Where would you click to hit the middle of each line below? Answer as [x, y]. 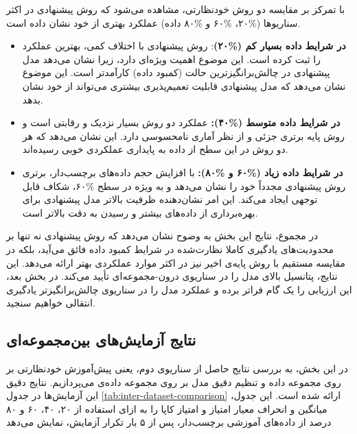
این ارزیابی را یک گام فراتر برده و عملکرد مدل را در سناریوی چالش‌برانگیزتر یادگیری [179, 289]
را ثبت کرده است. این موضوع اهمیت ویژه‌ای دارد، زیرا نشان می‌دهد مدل [172, 59]
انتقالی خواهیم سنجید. [51, 303]
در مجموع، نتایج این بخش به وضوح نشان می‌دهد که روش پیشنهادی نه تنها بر [162, 236]
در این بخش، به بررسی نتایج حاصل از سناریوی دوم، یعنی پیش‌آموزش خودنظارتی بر [177, 369]
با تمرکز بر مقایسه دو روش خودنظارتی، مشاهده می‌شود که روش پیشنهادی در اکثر [176, 9]
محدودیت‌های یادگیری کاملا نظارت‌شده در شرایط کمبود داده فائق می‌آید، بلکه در [170, 249]
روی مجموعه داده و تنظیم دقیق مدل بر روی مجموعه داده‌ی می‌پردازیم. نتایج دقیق [174, 382]
